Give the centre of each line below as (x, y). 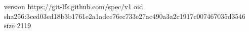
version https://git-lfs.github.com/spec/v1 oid (74, 6)
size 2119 (18, 25)
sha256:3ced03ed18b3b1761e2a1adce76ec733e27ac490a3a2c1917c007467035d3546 (125, 16)
